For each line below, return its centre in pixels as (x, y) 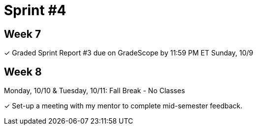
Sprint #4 (35, 10)
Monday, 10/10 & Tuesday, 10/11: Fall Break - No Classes (95, 91)
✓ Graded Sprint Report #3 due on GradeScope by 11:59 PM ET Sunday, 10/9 (129, 53)
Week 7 (23, 34)
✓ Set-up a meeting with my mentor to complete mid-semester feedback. (123, 106)
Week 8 (23, 72)
